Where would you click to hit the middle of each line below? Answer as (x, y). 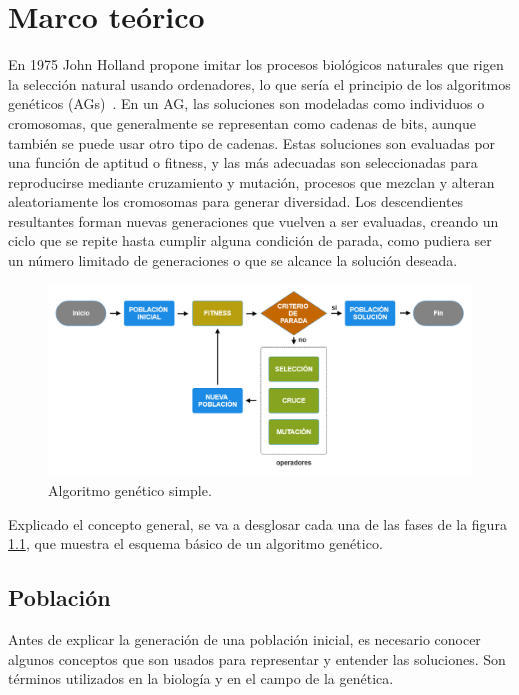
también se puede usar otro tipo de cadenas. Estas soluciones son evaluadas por (252, 142)
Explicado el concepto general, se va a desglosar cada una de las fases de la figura (257, 523)
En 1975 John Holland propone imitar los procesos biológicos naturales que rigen (256, 64)
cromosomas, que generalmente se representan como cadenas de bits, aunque (242, 122)
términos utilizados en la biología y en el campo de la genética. (201, 678)
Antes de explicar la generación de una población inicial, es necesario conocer (244, 638)
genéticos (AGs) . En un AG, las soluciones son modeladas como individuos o (246, 103)
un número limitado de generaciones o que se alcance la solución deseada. (233, 260)
